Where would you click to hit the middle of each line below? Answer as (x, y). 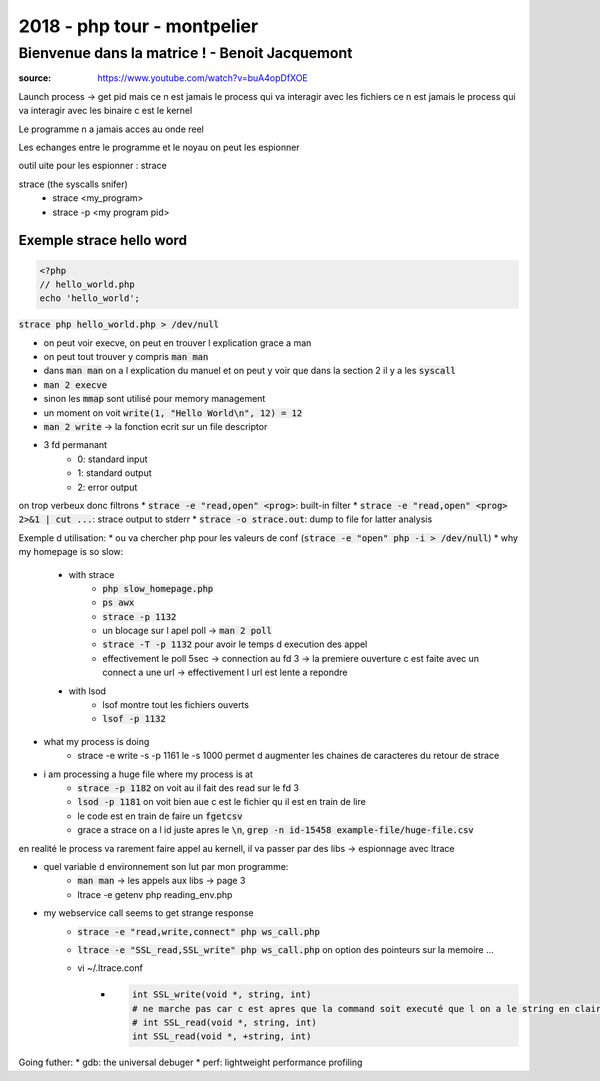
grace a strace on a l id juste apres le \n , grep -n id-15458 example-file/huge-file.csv (275, 830)
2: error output (107, 487)
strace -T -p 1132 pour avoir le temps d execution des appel (235, 644)
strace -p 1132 (139, 616)
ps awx (118, 603)
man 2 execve (75, 384)
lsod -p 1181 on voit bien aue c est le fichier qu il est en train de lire (222, 802)
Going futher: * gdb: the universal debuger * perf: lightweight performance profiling (190, 1062)
